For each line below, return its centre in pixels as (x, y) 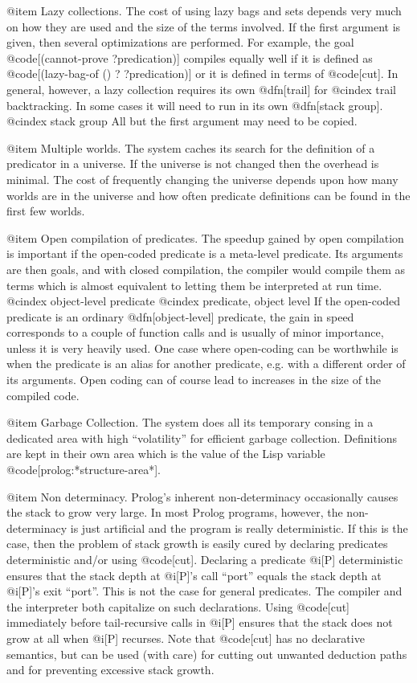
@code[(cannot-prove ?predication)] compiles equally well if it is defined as (190, 57)
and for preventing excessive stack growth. (110, 670)
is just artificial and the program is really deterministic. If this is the (239, 528)
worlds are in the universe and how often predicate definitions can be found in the (208, 195)
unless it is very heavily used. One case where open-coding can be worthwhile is (202, 348)
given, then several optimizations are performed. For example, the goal (180, 42)
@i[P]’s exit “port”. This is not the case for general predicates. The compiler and (204, 591)
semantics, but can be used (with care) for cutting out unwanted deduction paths (207, 654)
